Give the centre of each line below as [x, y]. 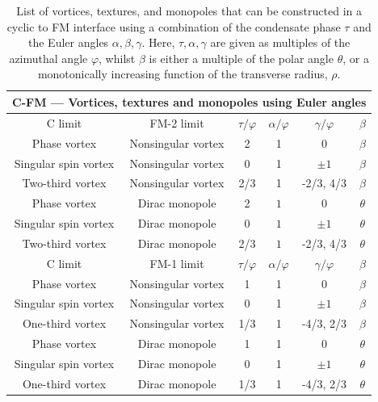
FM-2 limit [177, 122]
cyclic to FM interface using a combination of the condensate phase [174, 26]
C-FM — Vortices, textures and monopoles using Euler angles [189, 101]
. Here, [158, 42]
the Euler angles [69, 42]
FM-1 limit [177, 263]
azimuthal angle [48, 58]
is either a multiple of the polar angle [241, 58]
